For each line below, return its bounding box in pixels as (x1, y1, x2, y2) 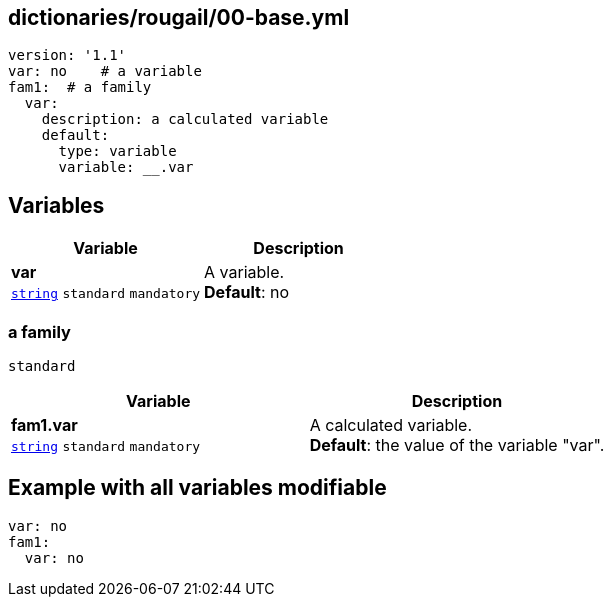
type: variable (58, 143, 177, 160)
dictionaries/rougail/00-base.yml (8, 5, 350, 30)
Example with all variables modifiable (8, 475, 387, 501)
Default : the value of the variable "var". (309, 435, 605, 456)
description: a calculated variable (41, 111, 329, 128)
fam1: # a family (8, 79, 152, 96)
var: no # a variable (8, 63, 202, 80)
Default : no (204, 282, 290, 303)
